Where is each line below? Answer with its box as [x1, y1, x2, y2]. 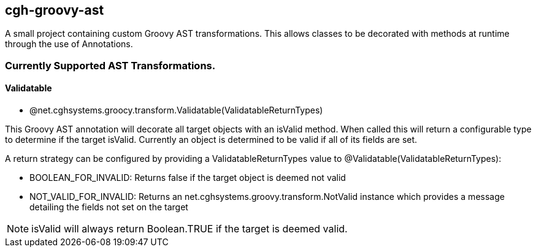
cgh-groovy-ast [5, 2, 104, 18]
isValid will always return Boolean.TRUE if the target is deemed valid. [31, 223, 348, 235]
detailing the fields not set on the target [29, 202, 188, 213]
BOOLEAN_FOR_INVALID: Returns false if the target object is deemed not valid [29, 172, 346, 183]
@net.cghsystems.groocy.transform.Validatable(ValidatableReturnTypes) [29, 105, 323, 116]
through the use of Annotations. [5, 39, 133, 50]
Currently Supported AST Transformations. [5, 59, 216, 72]
